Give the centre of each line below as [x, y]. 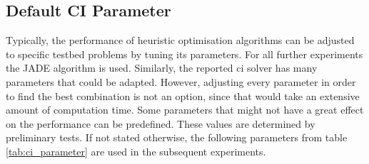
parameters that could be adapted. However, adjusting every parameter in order [181, 81]
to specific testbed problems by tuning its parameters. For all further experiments [184, 54]
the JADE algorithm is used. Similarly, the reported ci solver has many [162, 68]
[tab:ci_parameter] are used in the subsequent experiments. [136, 151]
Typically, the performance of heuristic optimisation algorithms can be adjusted [180, 40]
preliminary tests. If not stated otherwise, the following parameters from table [177, 137]
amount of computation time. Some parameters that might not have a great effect [185, 110]
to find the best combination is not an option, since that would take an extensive [183, 95]
